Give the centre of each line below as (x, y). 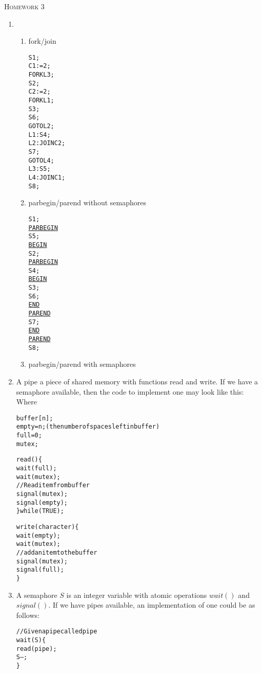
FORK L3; (41, 75)
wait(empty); (38, 535)
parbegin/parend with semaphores (82, 364)
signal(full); (40, 570)
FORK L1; (41, 101)
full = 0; (29, 436)
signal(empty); (42, 502)
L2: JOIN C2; (47, 143)
